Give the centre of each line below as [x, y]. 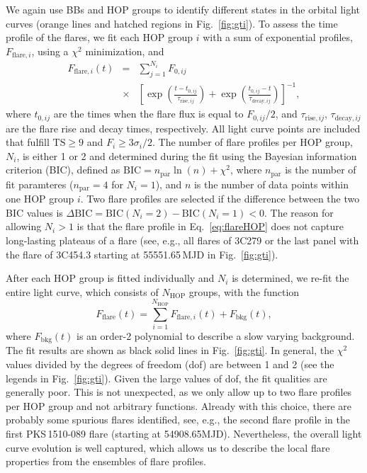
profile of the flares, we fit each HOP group [100, 37]
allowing [24, 226]
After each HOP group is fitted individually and [110, 278]
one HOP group [40, 199]
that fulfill [28, 142]
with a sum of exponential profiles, [278, 37]
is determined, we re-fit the [290, 278]
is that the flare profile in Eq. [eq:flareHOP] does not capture [210, 226]
